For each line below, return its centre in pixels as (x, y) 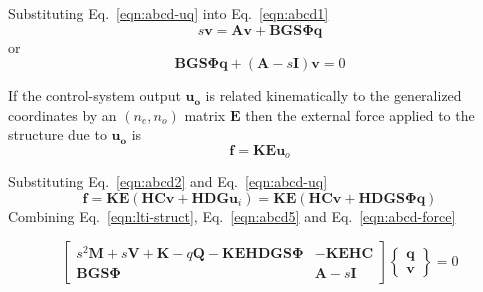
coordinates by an (62, 114)
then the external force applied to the (360, 114)
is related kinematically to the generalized (333, 95)
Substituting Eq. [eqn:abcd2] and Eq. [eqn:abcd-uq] (168, 181)
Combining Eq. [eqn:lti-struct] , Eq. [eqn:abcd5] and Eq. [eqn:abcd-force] (232, 216)
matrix (205, 114)
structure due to (57, 134)
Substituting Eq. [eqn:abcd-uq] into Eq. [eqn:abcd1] (168, 13)
